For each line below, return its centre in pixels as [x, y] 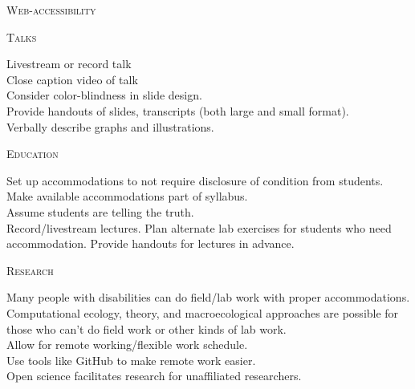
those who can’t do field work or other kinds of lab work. [146, 328]
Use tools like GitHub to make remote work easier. [131, 360]
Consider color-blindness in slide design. [104, 95]
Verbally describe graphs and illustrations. [110, 126]
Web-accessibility [51, 10]
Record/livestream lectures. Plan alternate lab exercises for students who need [199, 227]
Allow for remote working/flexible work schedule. [127, 344]
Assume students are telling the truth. [100, 211]
